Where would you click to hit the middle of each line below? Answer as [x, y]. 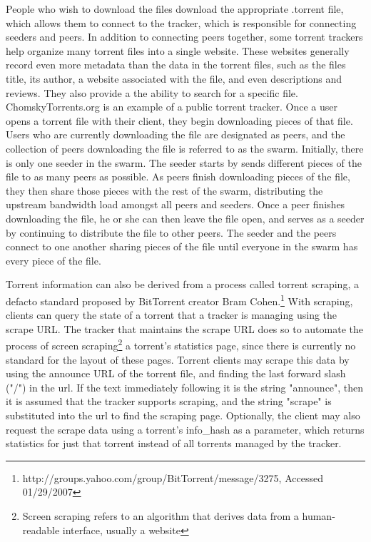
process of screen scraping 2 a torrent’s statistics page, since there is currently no [181, 344]
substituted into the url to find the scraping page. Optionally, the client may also [183, 415]
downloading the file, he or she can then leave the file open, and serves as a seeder [185, 218]
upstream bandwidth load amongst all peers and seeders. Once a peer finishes [176, 204]
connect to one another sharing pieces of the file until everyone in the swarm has [182, 246]
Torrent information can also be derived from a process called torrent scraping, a [182, 284]
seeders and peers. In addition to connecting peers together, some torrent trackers [184, 37]
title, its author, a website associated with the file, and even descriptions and [174, 78]
